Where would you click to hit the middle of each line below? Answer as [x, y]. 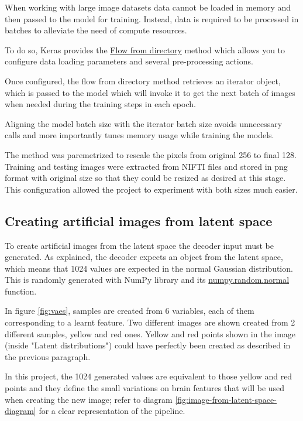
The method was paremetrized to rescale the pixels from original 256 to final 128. [151, 154]
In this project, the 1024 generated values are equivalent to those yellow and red [149, 376]
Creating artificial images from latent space [139, 220]
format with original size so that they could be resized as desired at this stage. [145, 178]
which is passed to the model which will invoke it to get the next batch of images [150, 92]
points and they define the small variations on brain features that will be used [145, 388]
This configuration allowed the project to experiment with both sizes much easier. [151, 189]
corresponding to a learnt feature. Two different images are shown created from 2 [150, 322]
